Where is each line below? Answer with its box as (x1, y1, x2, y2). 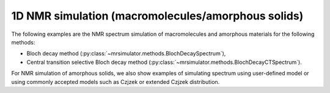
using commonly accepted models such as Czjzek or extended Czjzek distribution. (11, 78, 220, 85)
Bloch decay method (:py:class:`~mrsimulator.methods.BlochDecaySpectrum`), (26, 50, 226, 57)
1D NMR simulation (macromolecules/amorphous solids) (11, 9, 304, 22)
